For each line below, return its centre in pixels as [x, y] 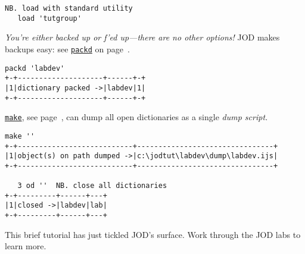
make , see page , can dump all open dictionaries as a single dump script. [136, 117]
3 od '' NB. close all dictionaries [92, 186]
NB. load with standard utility [69, 8]
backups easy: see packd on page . [67, 48]
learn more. [26, 246]
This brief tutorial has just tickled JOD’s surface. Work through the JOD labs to [153, 234]
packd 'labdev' [35, 68]
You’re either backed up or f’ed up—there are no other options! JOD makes [142, 37]
